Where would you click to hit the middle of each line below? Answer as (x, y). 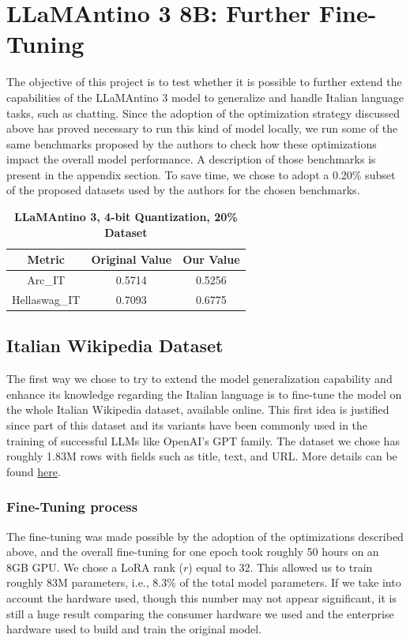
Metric (46, 259)
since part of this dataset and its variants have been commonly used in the (187, 425)
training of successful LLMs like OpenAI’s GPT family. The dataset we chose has (203, 440)
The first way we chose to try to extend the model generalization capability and (199, 379)
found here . (34, 471)
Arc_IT (46, 280)
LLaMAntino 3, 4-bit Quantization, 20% (126, 217)
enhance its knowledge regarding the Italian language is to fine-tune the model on (204, 394)
